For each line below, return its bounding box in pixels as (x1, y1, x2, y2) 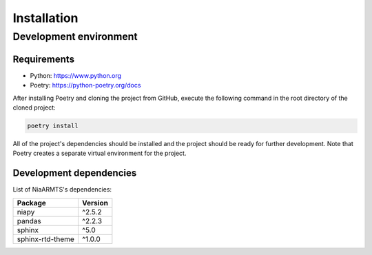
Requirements (12, 53, 75, 65)
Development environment (12, 30, 138, 43)
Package (17, 198, 46, 207)
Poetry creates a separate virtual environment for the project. (12, 149, 187, 158)
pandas (17, 216, 41, 225)
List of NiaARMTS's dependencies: (12, 185, 112, 194)
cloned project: (12, 103, 56, 112)
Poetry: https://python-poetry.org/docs (30, 81, 141, 90)
